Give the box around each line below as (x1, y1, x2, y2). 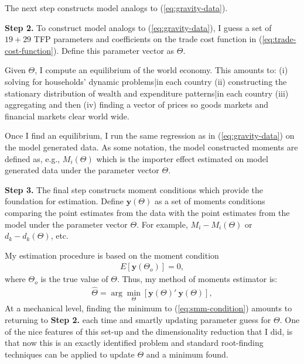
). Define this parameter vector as (53, 44, 175, 56)
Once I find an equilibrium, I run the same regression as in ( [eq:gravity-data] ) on (5, 129, 295, 142)
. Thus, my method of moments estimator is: (117, 273, 278, 285)
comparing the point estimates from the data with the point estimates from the (5, 206, 290, 218)
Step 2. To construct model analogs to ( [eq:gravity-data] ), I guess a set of (5, 21, 272, 33)
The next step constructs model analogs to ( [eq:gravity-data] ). (5, 2, 228, 13)
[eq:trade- (262, 33, 296, 45)
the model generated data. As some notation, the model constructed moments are (5, 140, 298, 153)
